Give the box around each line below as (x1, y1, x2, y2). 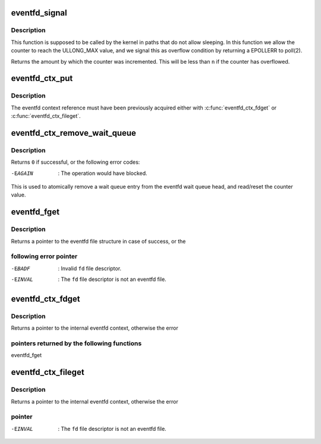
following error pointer (11, 252, 78, 261)
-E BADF (11, 265, 30, 272)
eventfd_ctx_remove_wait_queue (11, 128, 137, 138)
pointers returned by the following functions (11, 339, 142, 348)
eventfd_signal (11, 8, 68, 18)
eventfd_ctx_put (11, 73, 73, 83)
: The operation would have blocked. (58, 170, 148, 177)
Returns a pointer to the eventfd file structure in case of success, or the (11, 237, 186, 245)
